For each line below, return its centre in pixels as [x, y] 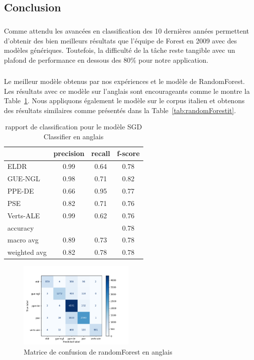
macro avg [23, 240]
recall [101, 153]
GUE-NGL [24, 179]
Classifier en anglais [74, 136]
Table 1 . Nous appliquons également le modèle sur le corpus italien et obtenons [124, 100]
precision [69, 153]
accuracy [21, 227]
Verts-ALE [24, 215]
